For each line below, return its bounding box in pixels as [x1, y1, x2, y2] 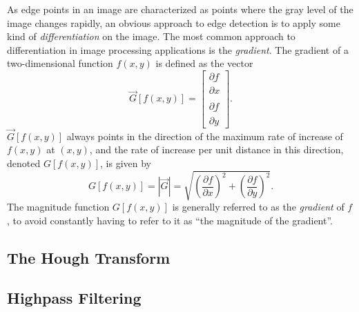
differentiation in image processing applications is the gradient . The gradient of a [7, 42, 349, 57]
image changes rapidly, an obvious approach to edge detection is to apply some [7, 15, 340, 30]
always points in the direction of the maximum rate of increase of [66, 128, 343, 143]
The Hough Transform [7, 246, 171, 268]
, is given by [100, 155, 152, 170]
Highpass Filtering [7, 287, 142, 309]
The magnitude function [7, 199, 110, 214]
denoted [7, 155, 41, 170]
